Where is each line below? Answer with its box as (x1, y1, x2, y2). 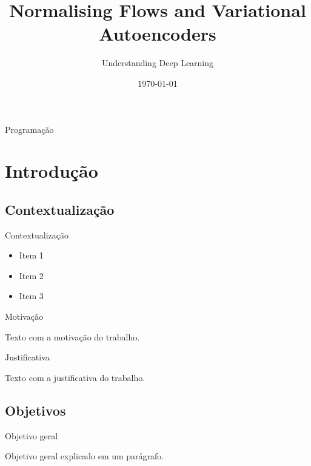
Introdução (5, 158, 98, 183)
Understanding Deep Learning (101, 56, 214, 69)
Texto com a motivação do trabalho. (5, 330, 140, 343)
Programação (5, 123, 54, 135)
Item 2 (19, 269, 44, 282)
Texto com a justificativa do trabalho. (5, 371, 145, 383)
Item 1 (19, 249, 44, 262)
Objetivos (5, 400, 66, 419)
